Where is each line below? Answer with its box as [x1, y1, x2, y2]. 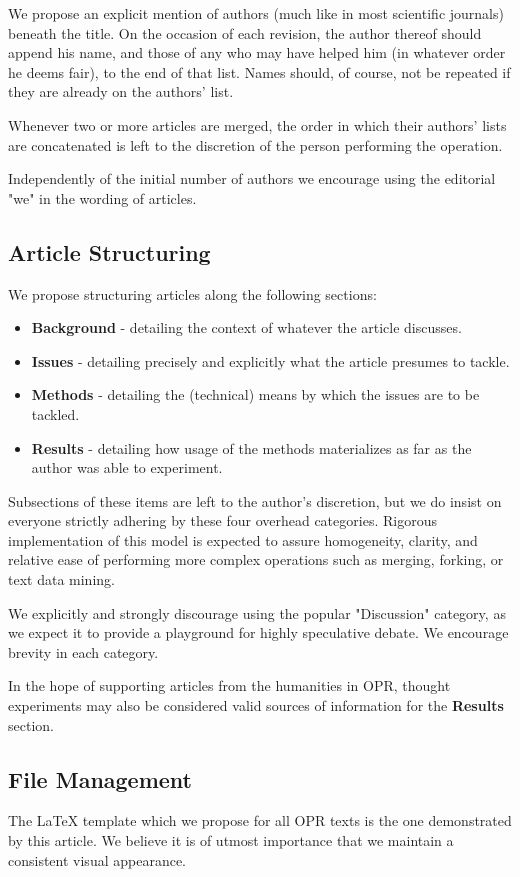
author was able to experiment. [31, 457, 223, 478]
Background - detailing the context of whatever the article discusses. [31, 317, 462, 338]
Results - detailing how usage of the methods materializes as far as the [31, 437, 472, 458]
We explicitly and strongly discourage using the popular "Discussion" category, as [8, 602, 506, 623]
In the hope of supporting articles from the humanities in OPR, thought [8, 675, 451, 696]
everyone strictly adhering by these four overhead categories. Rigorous [8, 510, 437, 531]
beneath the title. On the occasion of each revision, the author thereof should [8, 22, 482, 43]
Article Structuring [8, 236, 211, 267]
